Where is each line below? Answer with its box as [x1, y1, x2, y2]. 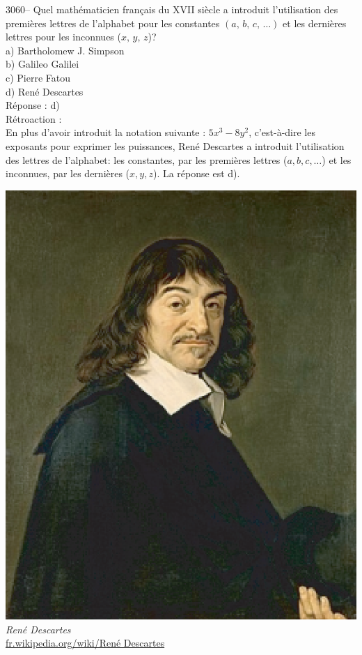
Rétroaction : [6, 111, 62, 126]
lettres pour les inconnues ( [6, 29, 121, 44]
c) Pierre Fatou [6, 70, 71, 84]
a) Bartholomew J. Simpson [6, 43, 125, 57]
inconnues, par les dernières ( [6, 166, 130, 181]
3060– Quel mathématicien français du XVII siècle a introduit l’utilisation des [6, 2, 338, 16]
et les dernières [283, 15, 347, 30]
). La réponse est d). [152, 166, 240, 181]
